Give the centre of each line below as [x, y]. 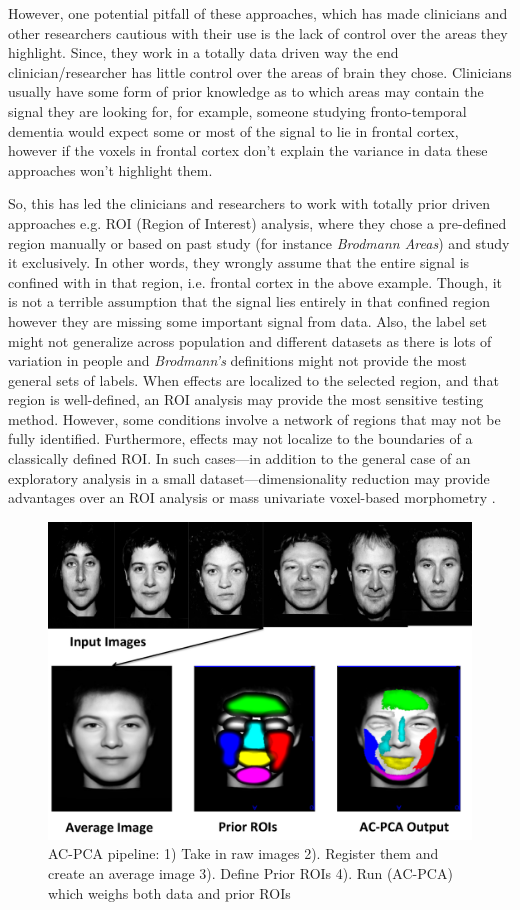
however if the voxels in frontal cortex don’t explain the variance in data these [248, 150]
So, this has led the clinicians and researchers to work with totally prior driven [249, 203]
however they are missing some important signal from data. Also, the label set [247, 320]
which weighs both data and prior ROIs [169, 892]
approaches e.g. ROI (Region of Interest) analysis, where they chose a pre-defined [257, 222]
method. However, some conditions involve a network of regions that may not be [254, 418]
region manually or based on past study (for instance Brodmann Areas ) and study [259, 242]
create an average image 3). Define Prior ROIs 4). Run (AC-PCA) [250, 873]
